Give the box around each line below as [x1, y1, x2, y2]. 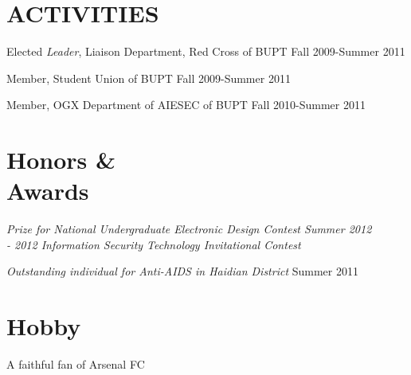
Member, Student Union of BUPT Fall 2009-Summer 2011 [6, 69, 291, 86]
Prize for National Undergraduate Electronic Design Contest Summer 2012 [6, 221, 372, 237]
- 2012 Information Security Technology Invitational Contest [6, 236, 301, 252]
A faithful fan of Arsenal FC [6, 356, 145, 373]
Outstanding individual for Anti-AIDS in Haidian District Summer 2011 [6, 263, 358, 279]
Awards [6, 174, 89, 207]
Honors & [6, 143, 116, 176]
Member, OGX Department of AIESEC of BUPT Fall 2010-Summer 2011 [6, 96, 366, 113]
